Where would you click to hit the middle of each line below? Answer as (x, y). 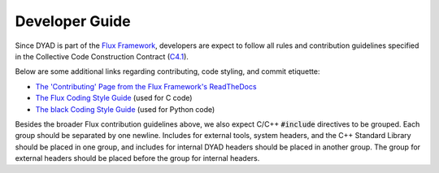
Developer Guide (73, 21)
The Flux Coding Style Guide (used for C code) (114, 98)
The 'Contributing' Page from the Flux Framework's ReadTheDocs (146, 86)
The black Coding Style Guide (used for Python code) (125, 109)
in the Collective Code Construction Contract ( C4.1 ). (102, 56)
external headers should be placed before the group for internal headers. (137, 158)
